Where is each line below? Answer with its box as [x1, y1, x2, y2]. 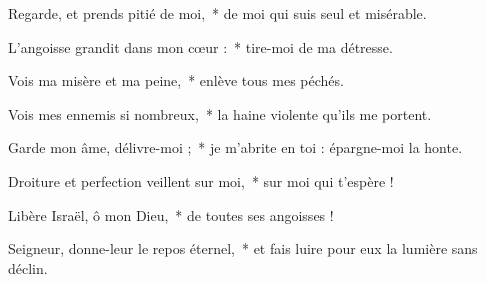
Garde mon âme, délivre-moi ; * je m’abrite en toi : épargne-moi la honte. [8, 137, 463, 158]
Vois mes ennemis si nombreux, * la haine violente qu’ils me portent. [8, 103, 432, 124]
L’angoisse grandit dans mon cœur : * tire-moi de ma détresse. [8, 36, 393, 57]
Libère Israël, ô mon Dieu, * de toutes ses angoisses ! [8, 204, 334, 225]
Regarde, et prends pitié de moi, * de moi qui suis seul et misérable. [8, 3, 427, 23]
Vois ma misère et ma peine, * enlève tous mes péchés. [8, 70, 344, 91]
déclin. [8, 257, 48, 278]
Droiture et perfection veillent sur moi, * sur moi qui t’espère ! [8, 170, 394, 191]
